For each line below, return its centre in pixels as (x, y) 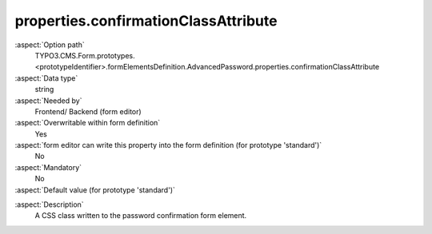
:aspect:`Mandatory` (48, 167)
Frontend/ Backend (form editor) (88, 111)
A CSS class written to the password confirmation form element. (141, 216)
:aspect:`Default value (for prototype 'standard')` (95, 190)
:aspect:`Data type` (46, 78)
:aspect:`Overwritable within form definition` (88, 123)
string (44, 89)
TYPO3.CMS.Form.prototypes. (85, 55)
